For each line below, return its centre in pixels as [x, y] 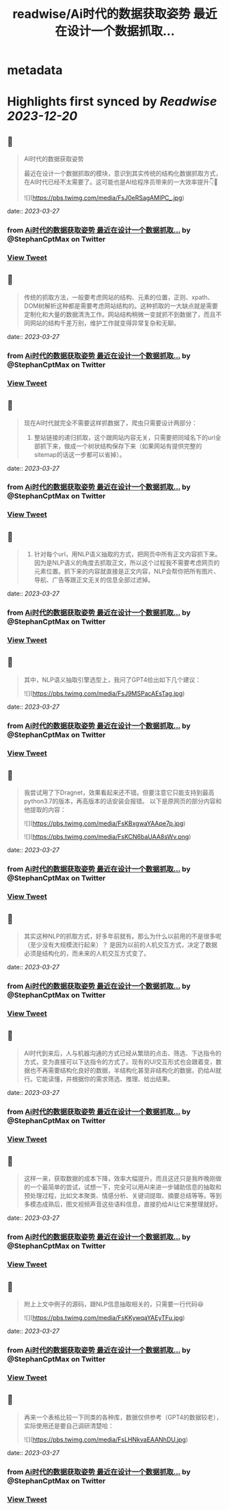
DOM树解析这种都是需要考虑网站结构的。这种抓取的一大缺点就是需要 [121, 305]
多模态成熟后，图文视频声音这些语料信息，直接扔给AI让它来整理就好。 [123, 1204]
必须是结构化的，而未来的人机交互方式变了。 [87, 954]
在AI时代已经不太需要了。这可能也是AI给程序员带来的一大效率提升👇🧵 [121, 182]
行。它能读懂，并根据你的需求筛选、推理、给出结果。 [99, 1078]
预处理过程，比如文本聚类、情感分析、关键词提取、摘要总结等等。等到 [123, 1196]
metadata [35, 70]
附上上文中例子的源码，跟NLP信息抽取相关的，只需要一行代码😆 [113, 1304]
